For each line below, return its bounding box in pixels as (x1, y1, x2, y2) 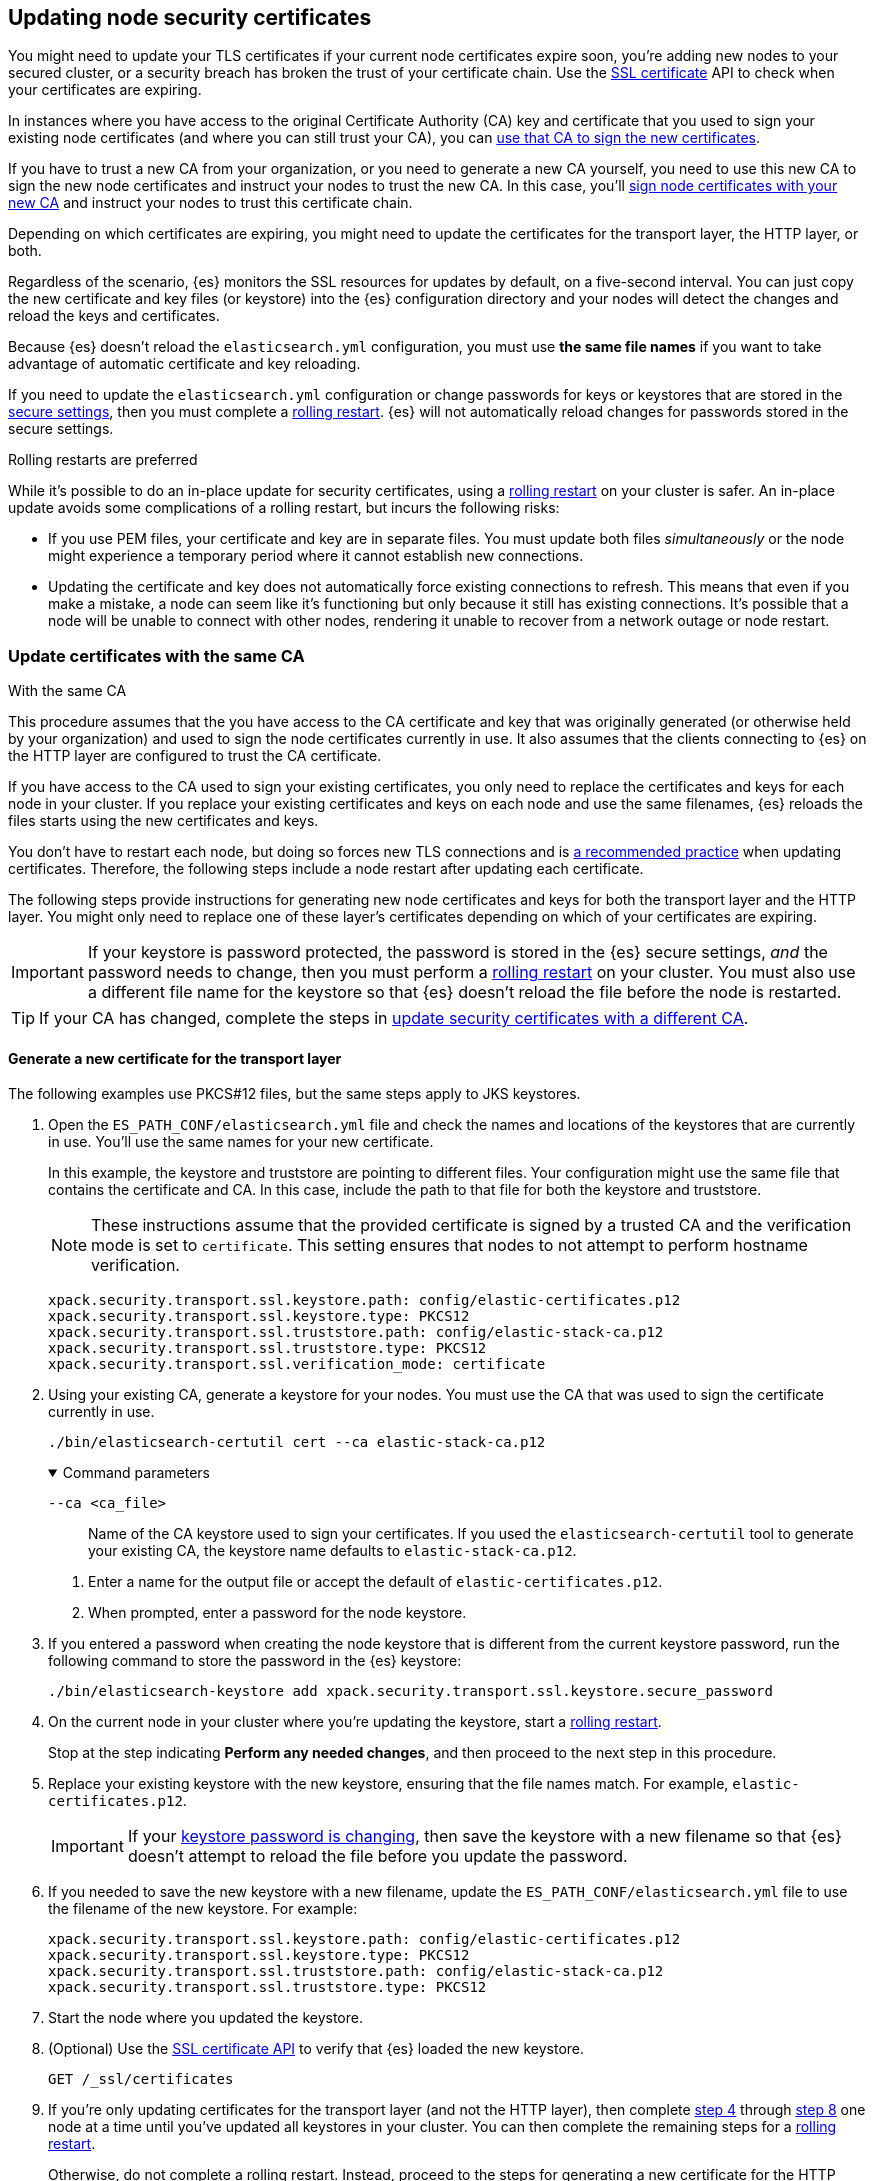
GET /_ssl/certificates (48, 2071, 234, 2088)
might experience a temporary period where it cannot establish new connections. (48, 547, 584, 565)
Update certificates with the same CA (8, 645, 305, 666)
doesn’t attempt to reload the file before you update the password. (127, 1846, 628, 1867)
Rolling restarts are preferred (8, 451, 198, 469)
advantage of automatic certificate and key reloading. (8, 355, 361, 373)
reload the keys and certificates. (8, 307, 220, 325)
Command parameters (62, 1464, 211, 1482)
